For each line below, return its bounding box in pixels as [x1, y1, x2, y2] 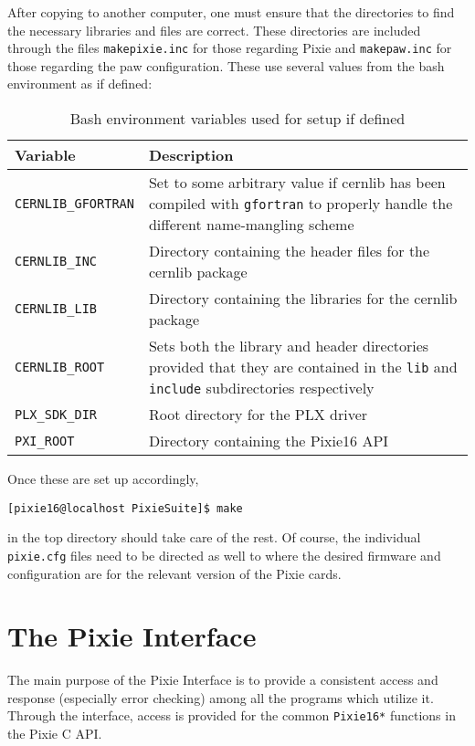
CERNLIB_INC [15, 254, 98, 269]
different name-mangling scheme [148, 214, 354, 236]
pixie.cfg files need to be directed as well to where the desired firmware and [7, 545, 441, 564]
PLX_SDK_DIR [15, 406, 98, 422]
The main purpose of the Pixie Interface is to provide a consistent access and [7, 670, 438, 689]
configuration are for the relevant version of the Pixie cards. [7, 563, 342, 583]
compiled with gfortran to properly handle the [148, 193, 453, 215]
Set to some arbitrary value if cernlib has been [148, 172, 446, 194]
